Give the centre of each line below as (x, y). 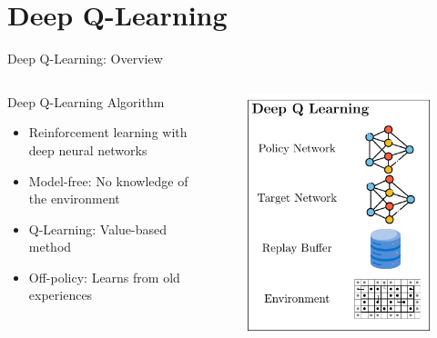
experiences (61, 295)
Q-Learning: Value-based (98, 229)
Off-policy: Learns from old (104, 277)
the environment (74, 199)
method (50, 247)
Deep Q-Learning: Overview (85, 59)
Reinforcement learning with (108, 132)
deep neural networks (88, 149)
